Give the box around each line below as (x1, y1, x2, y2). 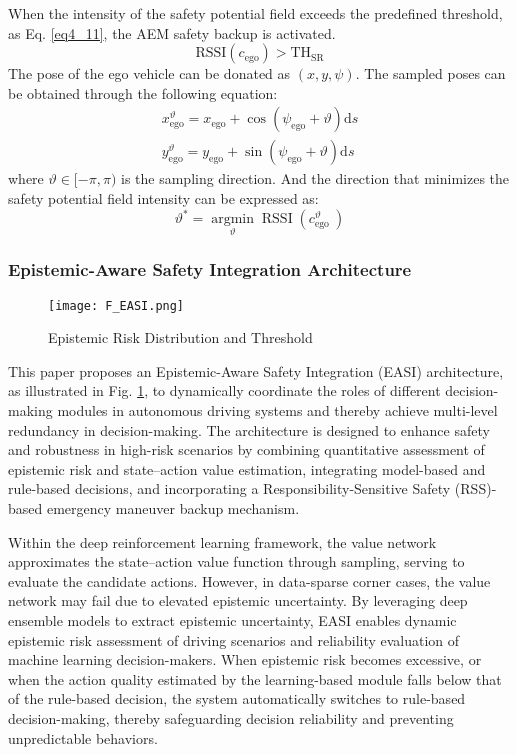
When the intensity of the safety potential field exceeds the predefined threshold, (8, 3, 503, 23)
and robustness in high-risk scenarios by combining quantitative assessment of (8, 439, 485, 460)
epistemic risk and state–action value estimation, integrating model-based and (8, 458, 486, 479)
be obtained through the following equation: (8, 82, 278, 103)
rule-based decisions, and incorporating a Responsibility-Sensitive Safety (8, 478, 451, 499)
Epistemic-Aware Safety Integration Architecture (8, 257, 412, 282)
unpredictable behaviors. (8, 727, 158, 748)
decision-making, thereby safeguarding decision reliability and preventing (8, 707, 454, 728)
